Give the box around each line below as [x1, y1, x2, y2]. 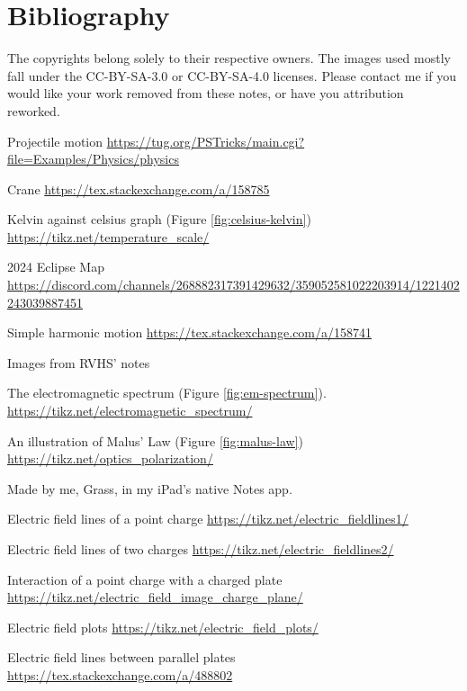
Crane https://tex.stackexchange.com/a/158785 [7, 179, 270, 198]
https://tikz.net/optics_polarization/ [7, 449, 213, 468]
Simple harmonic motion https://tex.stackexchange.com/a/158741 [7, 323, 373, 342]
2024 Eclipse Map [7, 257, 104, 276]
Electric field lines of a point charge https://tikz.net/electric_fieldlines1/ [7, 509, 409, 528]
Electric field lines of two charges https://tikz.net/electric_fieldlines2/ [7, 540, 394, 558]
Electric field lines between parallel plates [7, 648, 236, 667]
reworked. [7, 101, 60, 120]
